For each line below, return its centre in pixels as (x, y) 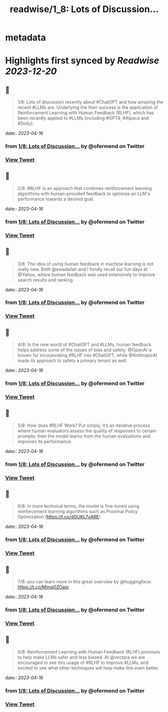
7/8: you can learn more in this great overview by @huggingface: (85, 582)
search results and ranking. (46, 280)
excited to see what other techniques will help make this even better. (88, 668)
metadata (26, 38)
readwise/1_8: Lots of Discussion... (84, 9)
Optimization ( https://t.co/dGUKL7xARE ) (59, 517)
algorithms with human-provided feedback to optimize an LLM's (84, 193)
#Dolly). (26, 123)
